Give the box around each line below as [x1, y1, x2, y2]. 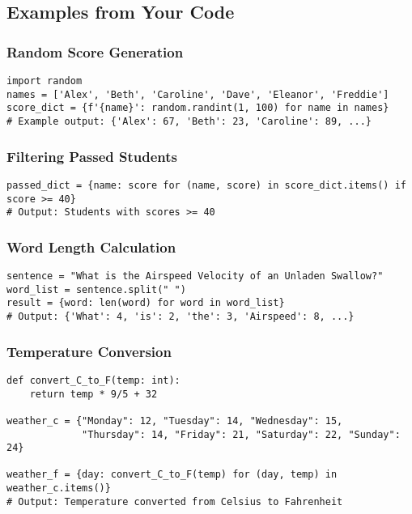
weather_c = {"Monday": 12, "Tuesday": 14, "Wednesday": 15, [6, 414, 343, 427]
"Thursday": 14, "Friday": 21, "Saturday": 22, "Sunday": [82, 428, 401, 440]
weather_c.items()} [6, 482, 111, 495]
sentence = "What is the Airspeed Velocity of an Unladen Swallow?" [6, 270, 384, 282]
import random [6, 75, 83, 87]
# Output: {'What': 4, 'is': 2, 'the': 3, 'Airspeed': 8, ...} [6, 311, 355, 322]
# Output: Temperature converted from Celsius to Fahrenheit [6, 495, 343, 508]
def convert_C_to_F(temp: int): [6, 374, 181, 386]
